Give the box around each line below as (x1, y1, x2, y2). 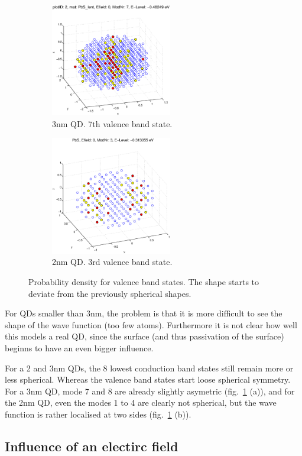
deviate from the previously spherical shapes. (28, 287, 191, 299)
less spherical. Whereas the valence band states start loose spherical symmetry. (5, 373, 291, 386)
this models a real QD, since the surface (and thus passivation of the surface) (5, 330, 284, 342)
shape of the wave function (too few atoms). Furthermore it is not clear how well (5, 318, 297, 331)
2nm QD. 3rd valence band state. (52, 256, 173, 268)
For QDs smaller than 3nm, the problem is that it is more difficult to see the (5, 307, 282, 319)
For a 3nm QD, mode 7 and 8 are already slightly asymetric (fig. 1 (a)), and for (5, 384, 295, 397)
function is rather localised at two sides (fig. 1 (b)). (5, 408, 191, 420)
